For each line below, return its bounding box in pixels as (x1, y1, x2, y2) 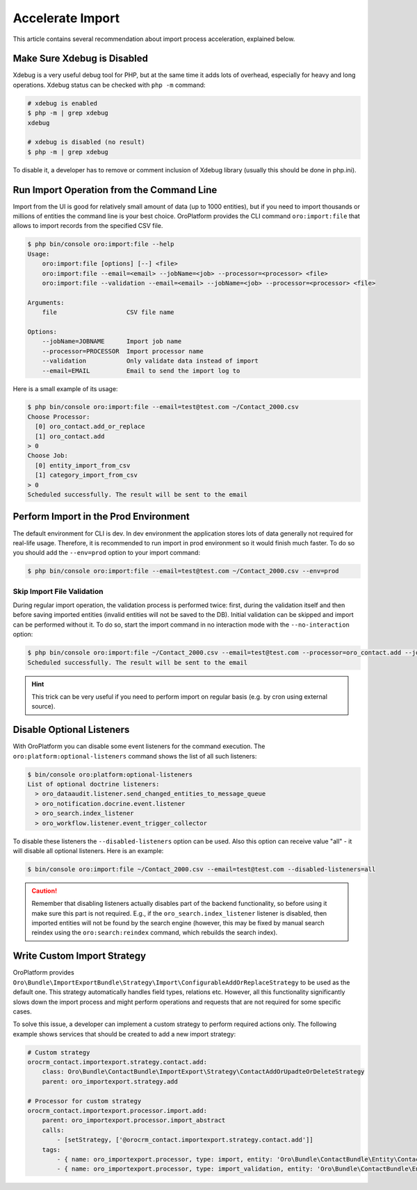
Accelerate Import (13, 10, 120, 26)
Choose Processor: (27, 413, 90, 420)
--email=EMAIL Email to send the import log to (42, 367, 240, 374)
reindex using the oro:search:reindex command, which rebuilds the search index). (31, 928, 278, 937)
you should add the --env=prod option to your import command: (13, 549, 201, 557)
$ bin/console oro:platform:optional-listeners (27, 770, 193, 778)
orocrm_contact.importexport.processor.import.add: (27, 1107, 208, 1115)
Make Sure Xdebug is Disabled (13, 53, 149, 65)
